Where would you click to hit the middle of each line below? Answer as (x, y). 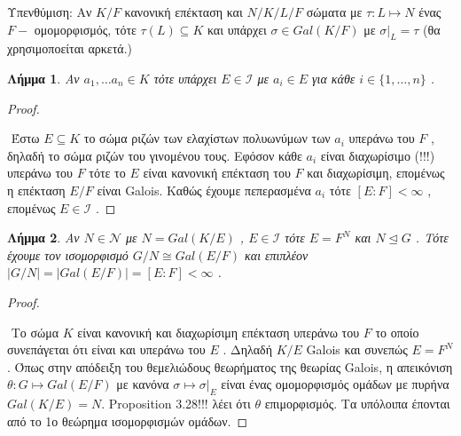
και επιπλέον (277, 254)
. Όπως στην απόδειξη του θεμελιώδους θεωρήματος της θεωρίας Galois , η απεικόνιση (230, 366)
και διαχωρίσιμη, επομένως (376, 173)
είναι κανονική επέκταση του (217, 173)
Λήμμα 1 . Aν (43, 78)
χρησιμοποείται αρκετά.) (70, 48)
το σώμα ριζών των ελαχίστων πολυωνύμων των (207, 138)
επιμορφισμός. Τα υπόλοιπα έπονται (357, 404)
